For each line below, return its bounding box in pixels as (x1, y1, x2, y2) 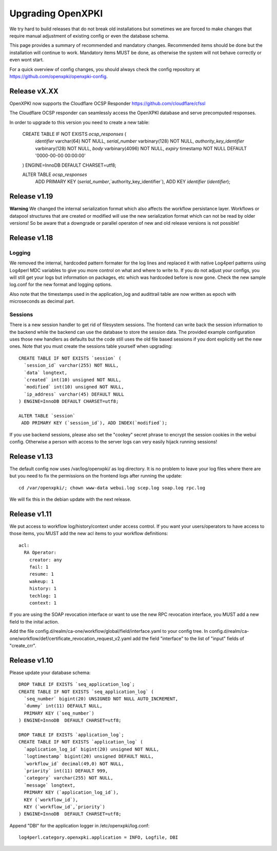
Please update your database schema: (9, 669, 91, 676)
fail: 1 (29, 564, 49, 570)
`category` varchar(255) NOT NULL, (24, 775, 114, 781)
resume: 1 (29, 571, 54, 577)
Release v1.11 (9, 510, 52, 518)
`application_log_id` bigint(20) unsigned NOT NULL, (24, 746, 160, 752)
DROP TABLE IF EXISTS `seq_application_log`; (18, 682, 135, 687)
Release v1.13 (9, 452, 53, 460)
